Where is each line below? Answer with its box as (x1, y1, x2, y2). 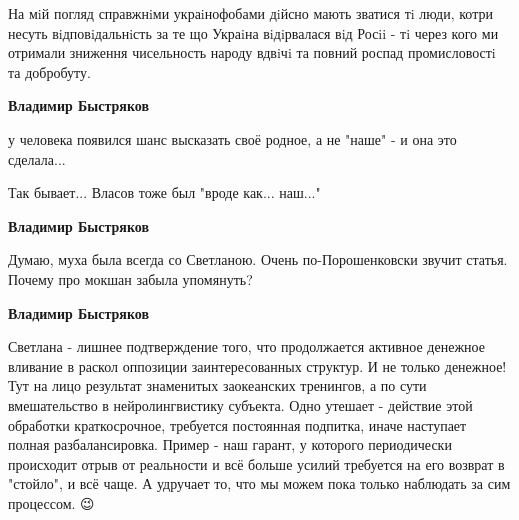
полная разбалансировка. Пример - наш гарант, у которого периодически (8, 434, 452, 455)
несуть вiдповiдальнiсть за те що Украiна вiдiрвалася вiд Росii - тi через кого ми (8, 22, 499, 43)
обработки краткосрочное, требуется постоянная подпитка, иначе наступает (8, 414, 467, 435)
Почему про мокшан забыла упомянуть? (8, 268, 253, 289)
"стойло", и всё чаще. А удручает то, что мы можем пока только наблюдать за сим (8, 473, 511, 494)
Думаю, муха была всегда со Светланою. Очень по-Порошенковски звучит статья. (8, 249, 508, 270)
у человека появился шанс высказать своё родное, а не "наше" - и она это (8, 128, 457, 149)
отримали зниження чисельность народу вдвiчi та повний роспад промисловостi (8, 42, 496, 63)
